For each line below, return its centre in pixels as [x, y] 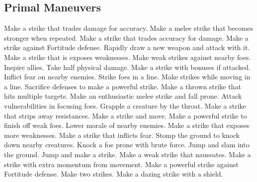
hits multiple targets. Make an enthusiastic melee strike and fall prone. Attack [123, 96]
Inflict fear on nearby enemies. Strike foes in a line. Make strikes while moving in [127, 77]
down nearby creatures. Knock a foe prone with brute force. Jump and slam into [127, 145]
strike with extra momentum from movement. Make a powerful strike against [121, 164]
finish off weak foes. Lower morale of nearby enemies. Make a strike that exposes [127, 125]
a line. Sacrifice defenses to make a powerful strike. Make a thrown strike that [123, 86]
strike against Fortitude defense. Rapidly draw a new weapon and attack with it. [127, 47]
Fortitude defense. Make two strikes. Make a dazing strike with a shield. [114, 174]
